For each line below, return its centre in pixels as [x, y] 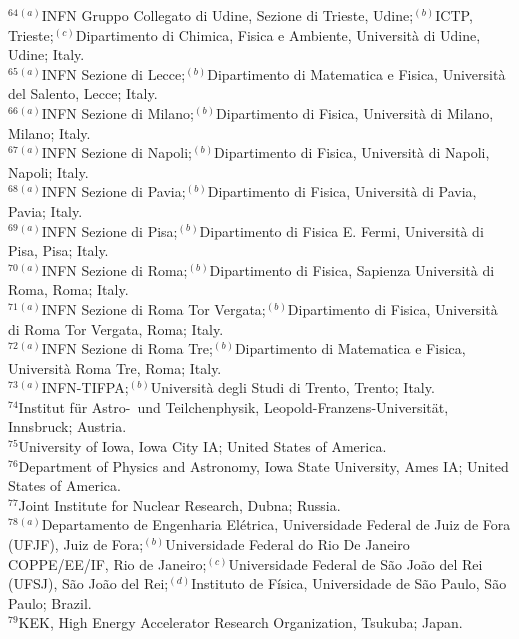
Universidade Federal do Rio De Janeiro [287, 544]
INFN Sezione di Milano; [117, 112]
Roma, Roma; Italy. [68, 289]
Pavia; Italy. [45, 210]
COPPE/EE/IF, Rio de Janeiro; [107, 563]
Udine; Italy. [46, 54]
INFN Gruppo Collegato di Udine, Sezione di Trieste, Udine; [227, 15]
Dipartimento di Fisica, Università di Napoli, [352, 152]
